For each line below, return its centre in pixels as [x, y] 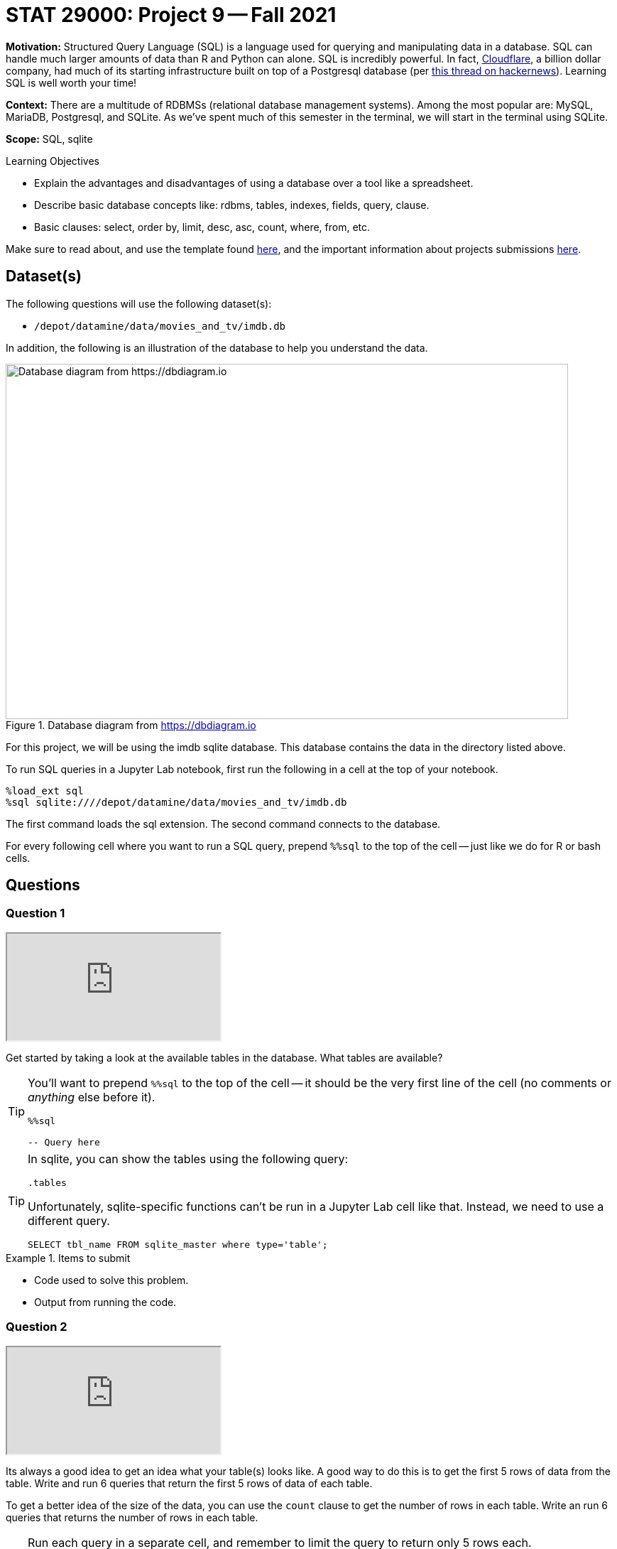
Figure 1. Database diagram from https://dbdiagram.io [131, 725]
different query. [69, 1220]
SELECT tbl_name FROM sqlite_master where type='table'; [178, 1244]
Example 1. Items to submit [68, 1258]
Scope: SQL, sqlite [49, 139]
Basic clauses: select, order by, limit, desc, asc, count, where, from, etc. [202, 227]
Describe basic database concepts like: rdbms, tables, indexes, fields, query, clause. [232, 205]
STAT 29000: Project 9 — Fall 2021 [171, 15]
